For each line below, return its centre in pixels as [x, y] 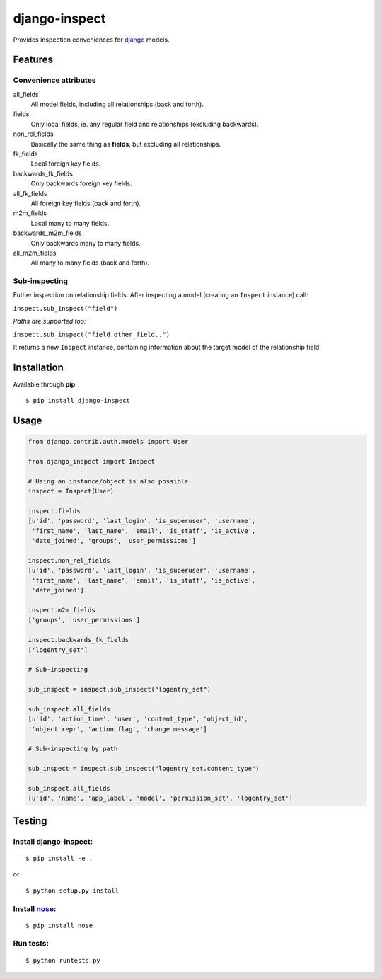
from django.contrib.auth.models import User [108, 442]
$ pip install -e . [59, 858]
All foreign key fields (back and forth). [86, 203]
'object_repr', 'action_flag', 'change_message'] [120, 729]
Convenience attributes [54, 80]
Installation [38, 367]
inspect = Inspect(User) [71, 491]
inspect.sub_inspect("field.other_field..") [92, 334]
